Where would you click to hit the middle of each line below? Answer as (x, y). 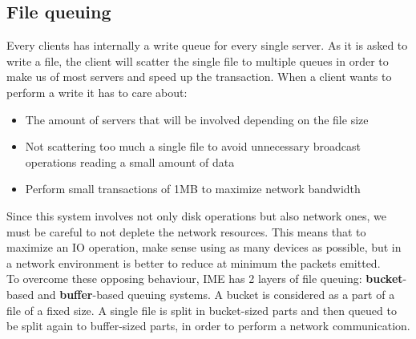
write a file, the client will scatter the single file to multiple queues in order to (198, 61)
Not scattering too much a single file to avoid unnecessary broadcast (193, 146)
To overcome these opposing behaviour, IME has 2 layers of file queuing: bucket (205, 278)
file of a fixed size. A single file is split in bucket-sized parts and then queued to (202, 310)
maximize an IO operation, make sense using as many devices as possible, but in (204, 247)
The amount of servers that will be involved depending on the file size (197, 119)
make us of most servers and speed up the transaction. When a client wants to (199, 77)
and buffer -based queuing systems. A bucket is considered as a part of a (216, 294)
